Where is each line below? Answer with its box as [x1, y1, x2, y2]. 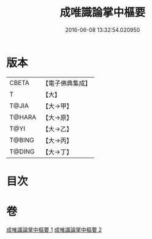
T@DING [9, 147, 35, 156]
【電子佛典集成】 [42, 79, 92, 87]
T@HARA [9, 112, 37, 121]
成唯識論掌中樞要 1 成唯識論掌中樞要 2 [6, 226, 103, 233]
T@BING [9, 136, 35, 144]
